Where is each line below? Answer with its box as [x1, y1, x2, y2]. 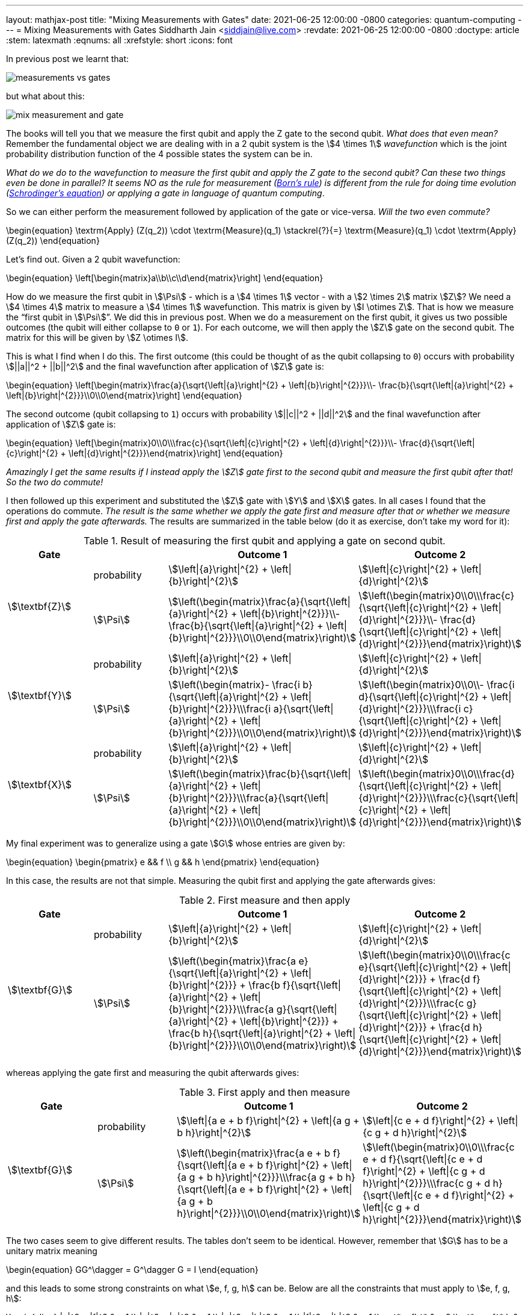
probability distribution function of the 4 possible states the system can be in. [6, 149, 313, 159]
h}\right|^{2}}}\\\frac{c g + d [363, 1177, 491, 1189]
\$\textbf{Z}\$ [8, 600, 72, 612]
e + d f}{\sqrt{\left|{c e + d [363, 1153, 483, 1165]
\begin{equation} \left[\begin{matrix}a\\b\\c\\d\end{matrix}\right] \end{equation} [6, 273, 324, 283]
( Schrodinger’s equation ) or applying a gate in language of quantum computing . [6, 188, 325, 198]
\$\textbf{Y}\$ [8, 689, 72, 701]
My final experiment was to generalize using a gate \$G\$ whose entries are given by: [6, 838, 345, 848]
